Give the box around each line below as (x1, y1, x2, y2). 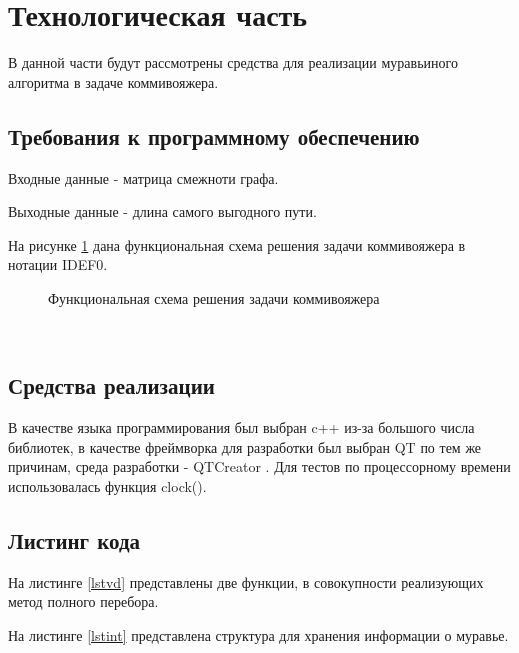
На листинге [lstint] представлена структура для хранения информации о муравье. (8, 625, 509, 646)
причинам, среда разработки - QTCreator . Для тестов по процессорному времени (8, 456, 511, 477)
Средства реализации (8, 370, 215, 401)
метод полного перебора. (8, 591, 159, 612)
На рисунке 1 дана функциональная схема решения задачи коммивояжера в (8, 234, 466, 255)
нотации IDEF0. (8, 254, 108, 275)
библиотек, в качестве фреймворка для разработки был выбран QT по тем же (8, 436, 482, 457)
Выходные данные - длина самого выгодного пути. (8, 201, 317, 222)
